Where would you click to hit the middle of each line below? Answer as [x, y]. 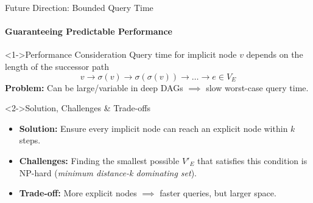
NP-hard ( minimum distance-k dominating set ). [108, 172]
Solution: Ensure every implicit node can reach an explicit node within [153, 128]
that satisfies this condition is [252, 160]
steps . [30, 140]
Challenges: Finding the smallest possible [99, 160]
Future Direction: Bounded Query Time [79, 7]
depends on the [275, 54]
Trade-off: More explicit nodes [78, 193]
